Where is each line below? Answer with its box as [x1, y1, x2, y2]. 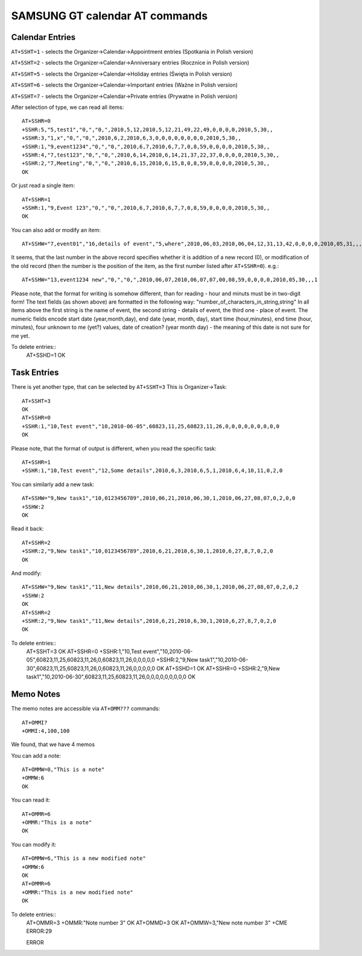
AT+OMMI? [22, 719, 48, 726]
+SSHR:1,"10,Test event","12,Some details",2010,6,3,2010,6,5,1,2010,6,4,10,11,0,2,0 [22, 467, 283, 474]
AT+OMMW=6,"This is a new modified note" [22, 855, 146, 862]
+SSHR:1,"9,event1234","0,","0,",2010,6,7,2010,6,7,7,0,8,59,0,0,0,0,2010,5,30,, [22, 143, 270, 150]
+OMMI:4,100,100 [22, 727, 70, 734]
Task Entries [11, 368, 59, 378]
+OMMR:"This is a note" [22, 819, 92, 826]
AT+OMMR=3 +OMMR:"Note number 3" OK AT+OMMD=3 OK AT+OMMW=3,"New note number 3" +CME [26, 919, 288, 926]
